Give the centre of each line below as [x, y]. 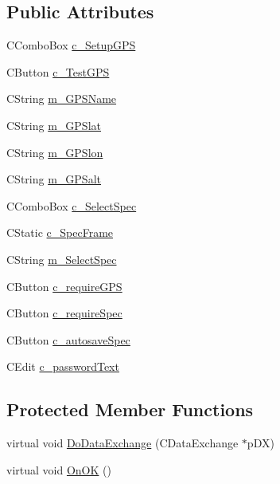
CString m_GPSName [62, 98]
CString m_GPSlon [55, 152]
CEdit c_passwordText [63, 366]
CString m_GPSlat [54, 125]
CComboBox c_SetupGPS [71, 45]
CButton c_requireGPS [64, 286]
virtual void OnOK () [59, 469]
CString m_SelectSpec [62, 259]
